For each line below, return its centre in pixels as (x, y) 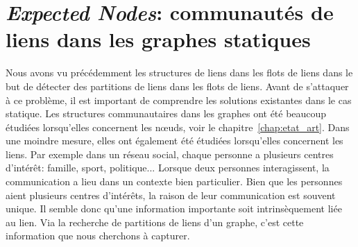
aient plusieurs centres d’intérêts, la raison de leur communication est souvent (171, 195)
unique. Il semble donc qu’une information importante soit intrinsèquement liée (174, 208)
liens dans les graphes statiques (158, 39)
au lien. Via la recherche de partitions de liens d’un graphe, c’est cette (155, 222)
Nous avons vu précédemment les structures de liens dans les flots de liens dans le (179, 73)
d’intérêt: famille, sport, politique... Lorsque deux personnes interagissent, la (168, 168)
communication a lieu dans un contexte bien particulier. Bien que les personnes (174, 181)
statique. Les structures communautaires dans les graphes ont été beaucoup (166, 113)
